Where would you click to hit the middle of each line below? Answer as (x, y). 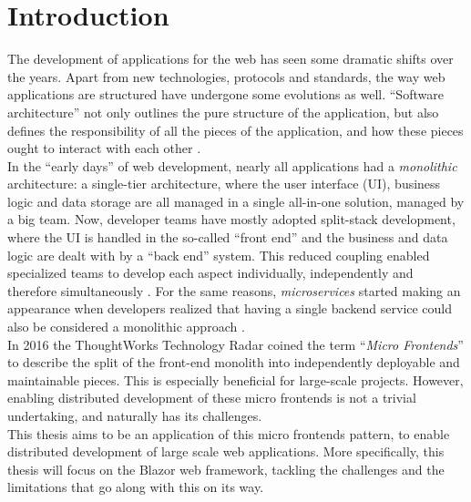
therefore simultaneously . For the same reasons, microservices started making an (234, 290)
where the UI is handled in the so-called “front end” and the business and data (228, 237)
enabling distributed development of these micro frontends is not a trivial (212, 398)
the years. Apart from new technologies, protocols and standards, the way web (226, 76)
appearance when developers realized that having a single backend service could (230, 308)
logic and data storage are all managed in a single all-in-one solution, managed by (236, 201)
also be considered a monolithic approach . (126, 327)
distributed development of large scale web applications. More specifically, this (226, 451)
